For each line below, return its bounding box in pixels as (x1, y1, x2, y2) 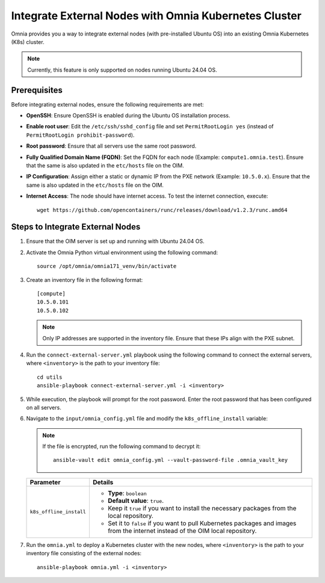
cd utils (37, 373, 63, 381)
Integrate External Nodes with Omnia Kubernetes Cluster (11, 9, 302, 22)
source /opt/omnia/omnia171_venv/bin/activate (37, 263, 177, 270)
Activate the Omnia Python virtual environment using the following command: (26, 249, 218, 256)
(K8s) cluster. (11, 38, 45, 45)
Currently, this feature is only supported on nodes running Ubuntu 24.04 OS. (27, 66, 217, 73)
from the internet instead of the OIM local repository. (107, 526, 257, 535)
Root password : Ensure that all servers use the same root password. (26, 142, 197, 150)
